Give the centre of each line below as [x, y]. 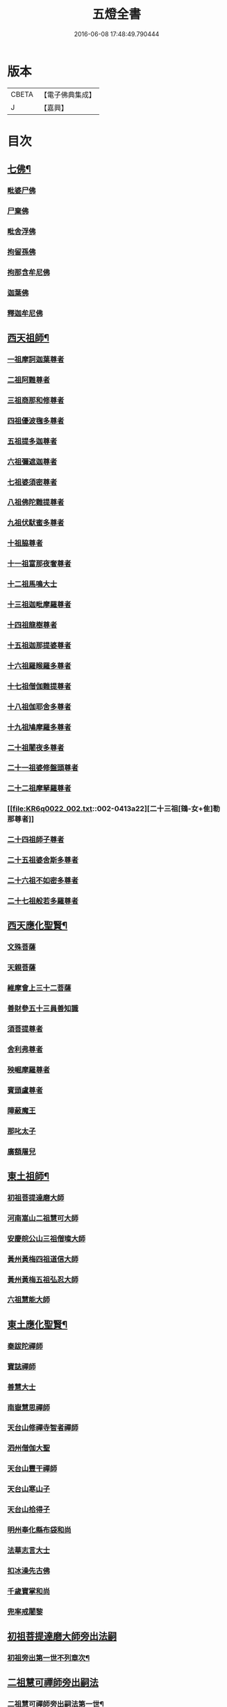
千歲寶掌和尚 [29, 1591]
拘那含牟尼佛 [29, 272]
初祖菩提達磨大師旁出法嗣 [62, 1636]
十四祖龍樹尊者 [32, 625]
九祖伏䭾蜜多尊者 [36, 523]
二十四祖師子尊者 [36, 840]
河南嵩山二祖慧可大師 [43, 1218]
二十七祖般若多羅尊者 [43, 901]
